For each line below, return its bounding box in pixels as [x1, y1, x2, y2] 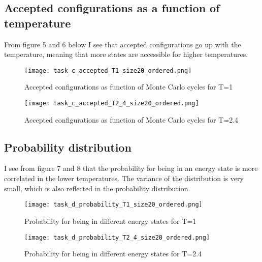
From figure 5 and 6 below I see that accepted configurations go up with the [4, 39, 241, 49]
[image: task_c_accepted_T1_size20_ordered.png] [24, 67, 192, 74]
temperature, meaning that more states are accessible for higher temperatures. [4, 49, 248, 60]
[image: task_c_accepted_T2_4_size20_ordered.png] [24, 100, 199, 107]
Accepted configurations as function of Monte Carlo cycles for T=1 [24, 81, 233, 92]
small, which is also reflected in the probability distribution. [4, 183, 190, 193]
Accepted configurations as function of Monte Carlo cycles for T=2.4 [24, 114, 239, 125]
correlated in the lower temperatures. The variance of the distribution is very [4, 173, 244, 184]
